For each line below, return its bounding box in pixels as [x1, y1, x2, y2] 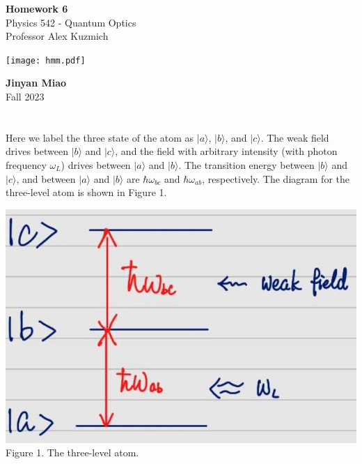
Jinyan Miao [6, 75, 67, 90]
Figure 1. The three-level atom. [6, 445, 139, 460]
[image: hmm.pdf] [6, 55, 86, 66]
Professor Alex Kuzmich [6, 29, 109, 43]
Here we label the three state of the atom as [6, 130, 194, 144]
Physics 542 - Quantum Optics [6, 15, 136, 29]
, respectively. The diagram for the [202, 171, 349, 186]
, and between [16, 171, 76, 186]
